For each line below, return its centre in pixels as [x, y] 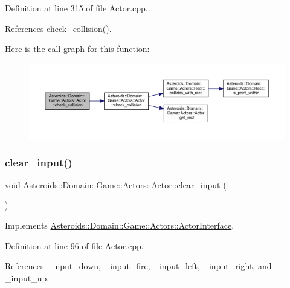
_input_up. [27, 277]
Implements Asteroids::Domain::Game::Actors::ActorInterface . [120, 225]
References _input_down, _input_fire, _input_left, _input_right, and [138, 266]
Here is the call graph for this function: [77, 49]
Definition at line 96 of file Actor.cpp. [74, 245]
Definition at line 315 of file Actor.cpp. [76, 8]
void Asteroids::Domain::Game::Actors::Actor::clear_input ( [116, 184]
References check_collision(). [58, 28]
